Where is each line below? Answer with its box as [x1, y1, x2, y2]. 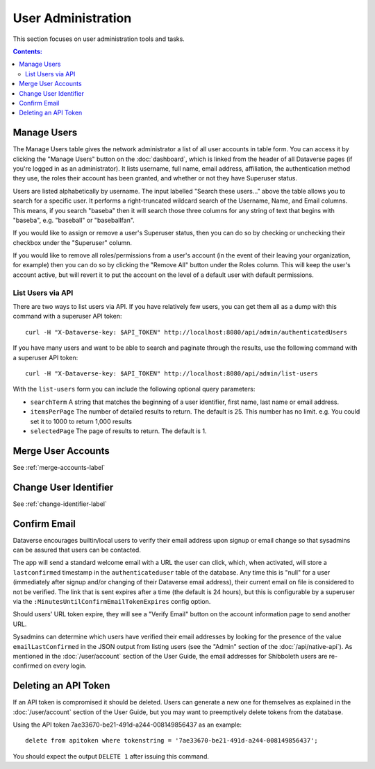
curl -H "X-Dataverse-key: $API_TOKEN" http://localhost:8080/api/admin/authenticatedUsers [25, 328, 347, 336]
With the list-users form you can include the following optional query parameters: [12, 385, 256, 394]
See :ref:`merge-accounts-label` [12, 463, 106, 471]
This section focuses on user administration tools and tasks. [12, 35, 185, 43]
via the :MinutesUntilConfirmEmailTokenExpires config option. [12, 597, 211, 605]
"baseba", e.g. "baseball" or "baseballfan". [12, 216, 135, 224]
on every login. [44, 661, 87, 670]
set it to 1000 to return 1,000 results [30, 417, 132, 425]
